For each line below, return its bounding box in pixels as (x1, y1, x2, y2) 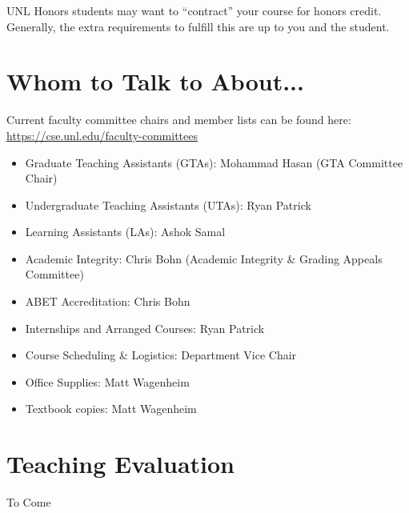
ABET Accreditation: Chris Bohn (25, 293, 190, 310)
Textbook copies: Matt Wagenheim (25, 400, 197, 417)
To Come (6, 494, 51, 511)
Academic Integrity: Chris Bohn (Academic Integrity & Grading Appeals (25, 250, 383, 267)
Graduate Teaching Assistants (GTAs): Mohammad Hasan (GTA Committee (25, 154, 403, 170)
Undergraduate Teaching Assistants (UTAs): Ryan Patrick (25, 196, 311, 213)
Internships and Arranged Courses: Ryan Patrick (25, 319, 265, 336)
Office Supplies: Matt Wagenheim (25, 373, 190, 390)
